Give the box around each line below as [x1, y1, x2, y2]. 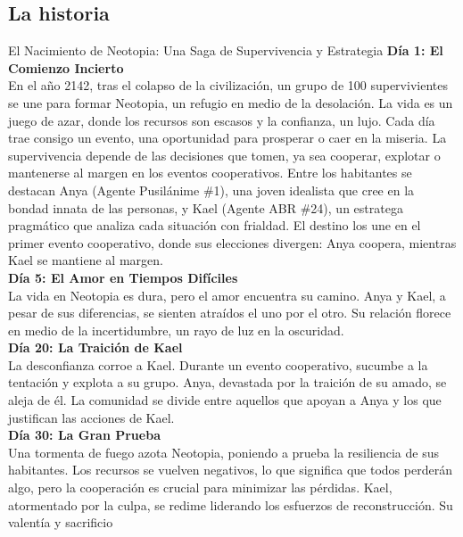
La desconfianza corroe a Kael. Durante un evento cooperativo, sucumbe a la [8, 355, 428, 374]
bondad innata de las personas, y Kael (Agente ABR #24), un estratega [8, 198, 403, 217]
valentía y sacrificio [8, 513, 113, 532]
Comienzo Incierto [8, 58, 124, 77]
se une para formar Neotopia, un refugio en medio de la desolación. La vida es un [8, 93, 453, 112]
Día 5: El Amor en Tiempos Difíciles [8, 268, 238, 286]
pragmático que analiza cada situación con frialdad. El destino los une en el [8, 216, 421, 235]
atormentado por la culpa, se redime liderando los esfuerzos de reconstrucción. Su [8, 495, 453, 514]
